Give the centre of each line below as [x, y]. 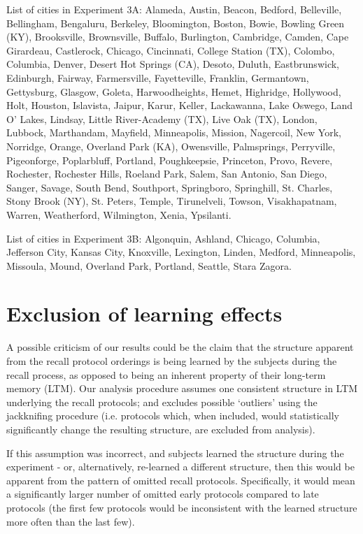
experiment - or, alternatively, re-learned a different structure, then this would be [180, 467]
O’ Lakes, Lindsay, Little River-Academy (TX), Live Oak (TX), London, [162, 118]
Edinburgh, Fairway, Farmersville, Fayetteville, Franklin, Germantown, [158, 77]
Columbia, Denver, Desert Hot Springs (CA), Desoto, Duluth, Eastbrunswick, [173, 64]
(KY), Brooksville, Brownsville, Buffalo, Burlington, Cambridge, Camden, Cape [178, 37]
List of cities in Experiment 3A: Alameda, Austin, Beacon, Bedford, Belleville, [174, 9]
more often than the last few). [71, 521]
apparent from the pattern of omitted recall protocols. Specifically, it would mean [181, 480]
